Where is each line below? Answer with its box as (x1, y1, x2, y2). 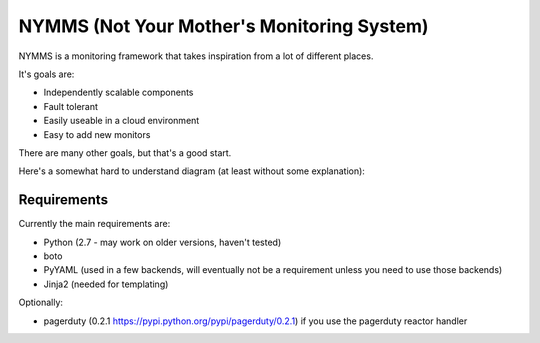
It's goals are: (18, 68, 75, 80)
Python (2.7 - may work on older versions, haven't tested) (43, 236, 282, 248)
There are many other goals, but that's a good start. (18, 146, 232, 159)
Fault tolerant (43, 100, 99, 112)
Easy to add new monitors (43, 128, 151, 140)
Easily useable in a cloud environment (43, 115, 200, 127)
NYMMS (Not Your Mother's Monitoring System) (18, 15, 429, 37)
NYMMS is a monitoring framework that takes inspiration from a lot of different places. (18, 50, 374, 62)
